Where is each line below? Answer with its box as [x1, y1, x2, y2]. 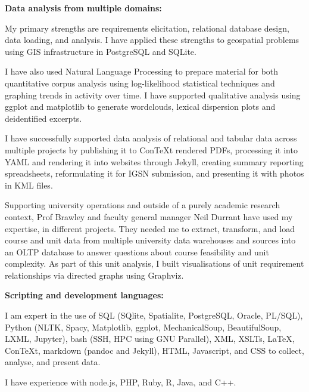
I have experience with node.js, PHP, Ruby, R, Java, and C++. [5, 376, 236, 388]
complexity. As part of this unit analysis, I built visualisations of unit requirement [5, 257, 304, 270]
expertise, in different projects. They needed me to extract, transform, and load [5, 222, 295, 234]
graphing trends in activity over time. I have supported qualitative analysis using [5, 88, 301, 101]
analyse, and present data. [5, 356, 101, 368]
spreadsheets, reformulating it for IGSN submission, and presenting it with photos [5, 167, 304, 180]
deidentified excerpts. [5, 112, 82, 124]
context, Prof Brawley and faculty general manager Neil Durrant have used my [5, 210, 293, 223]
